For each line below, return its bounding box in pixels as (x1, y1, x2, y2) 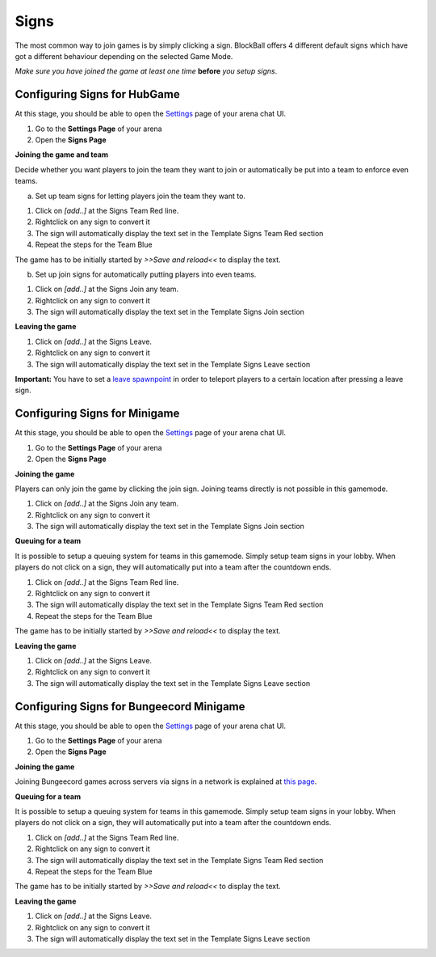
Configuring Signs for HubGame (15, 87, 181, 101)
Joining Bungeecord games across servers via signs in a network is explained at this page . (15, 777, 317, 786)
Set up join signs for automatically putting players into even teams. (35, 269, 257, 279)
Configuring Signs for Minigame (15, 407, 180, 421)
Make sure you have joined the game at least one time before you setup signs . (15, 66, 278, 76)
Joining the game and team (15, 150, 109, 159)
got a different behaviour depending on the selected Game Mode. (15, 51, 233, 61)
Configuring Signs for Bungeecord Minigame (15, 700, 245, 714)
